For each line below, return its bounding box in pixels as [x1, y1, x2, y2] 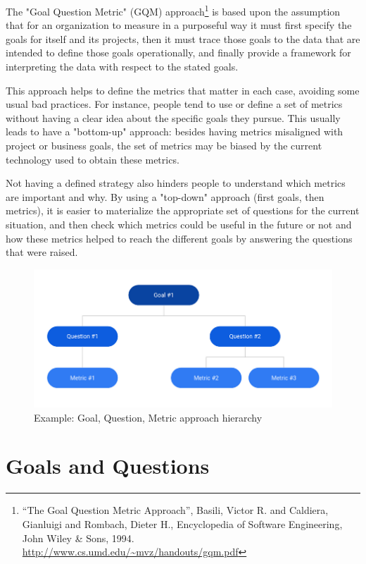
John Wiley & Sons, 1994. [22, 530, 134, 545]
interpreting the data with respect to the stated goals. [6, 59, 239, 74]
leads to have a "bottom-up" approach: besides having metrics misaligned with [6, 124, 343, 139]
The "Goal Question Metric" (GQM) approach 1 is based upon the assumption [6, 2, 341, 18]
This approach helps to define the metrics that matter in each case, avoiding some [6, 82, 360, 97]
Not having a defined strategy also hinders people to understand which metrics [6, 176, 346, 190]
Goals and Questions [6, 451, 210, 480]
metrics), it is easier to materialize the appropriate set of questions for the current [6, 203, 360, 218]
